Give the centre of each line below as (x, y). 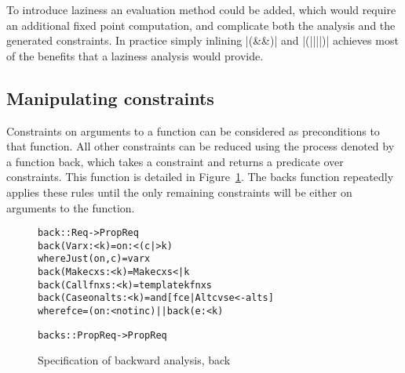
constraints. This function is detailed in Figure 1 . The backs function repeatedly (200, 177)
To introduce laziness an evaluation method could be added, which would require (201, 9)
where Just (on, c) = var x (94, 259)
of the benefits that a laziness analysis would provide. (135, 55)
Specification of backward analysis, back (134, 360)
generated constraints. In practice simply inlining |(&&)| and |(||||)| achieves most (202, 40)
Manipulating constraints (110, 98)
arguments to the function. (71, 207)
